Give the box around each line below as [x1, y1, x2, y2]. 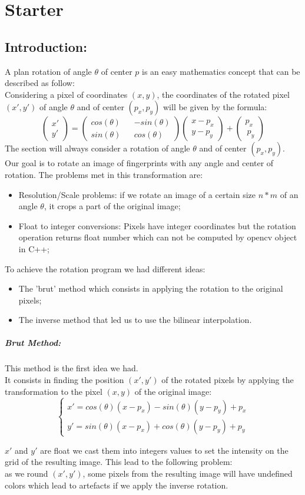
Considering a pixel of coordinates [5, 88, 128, 100]
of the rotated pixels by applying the [161, 374, 294, 386]
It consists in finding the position [5, 374, 124, 386]
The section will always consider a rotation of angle [5, 142, 190, 154]
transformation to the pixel [5, 385, 102, 397]
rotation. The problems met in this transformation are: [5, 168, 203, 180]
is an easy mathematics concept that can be [142, 65, 300, 77]
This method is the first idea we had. [5, 362, 138, 374]
